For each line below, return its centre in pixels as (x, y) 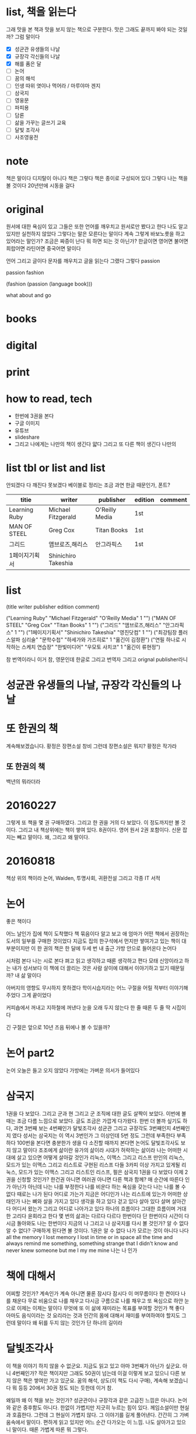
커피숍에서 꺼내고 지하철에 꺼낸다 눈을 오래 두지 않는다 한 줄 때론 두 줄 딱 (88, 1007)
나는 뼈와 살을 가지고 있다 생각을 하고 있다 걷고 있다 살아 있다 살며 (96, 1201)
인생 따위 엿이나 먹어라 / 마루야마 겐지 (57, 86)
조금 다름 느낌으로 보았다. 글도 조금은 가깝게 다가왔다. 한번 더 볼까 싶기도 (99, 1120)
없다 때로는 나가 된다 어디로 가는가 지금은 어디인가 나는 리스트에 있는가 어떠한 (94, 1194)
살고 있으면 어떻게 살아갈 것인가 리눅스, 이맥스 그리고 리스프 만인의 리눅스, (101, 1157)
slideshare (27, 437)
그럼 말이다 (27, 36)
